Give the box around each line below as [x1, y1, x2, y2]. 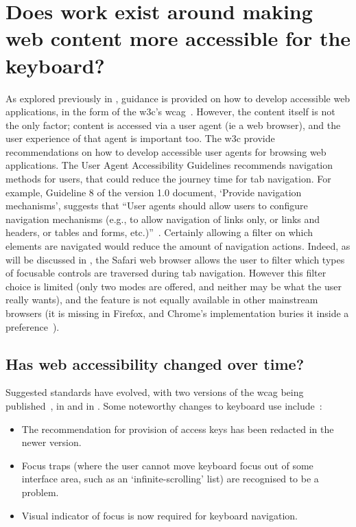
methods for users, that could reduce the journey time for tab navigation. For [5, 172, 331, 186]
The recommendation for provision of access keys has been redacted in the [21, 421, 334, 436]
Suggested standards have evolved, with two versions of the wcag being [5, 385, 304, 399]
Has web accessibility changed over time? [5, 353, 305, 374]
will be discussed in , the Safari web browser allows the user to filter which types [5, 252, 345, 266]
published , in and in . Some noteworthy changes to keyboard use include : [5, 398, 322, 412]
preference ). [5, 319, 60, 333]
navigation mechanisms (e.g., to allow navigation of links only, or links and [5, 211, 320, 226]
